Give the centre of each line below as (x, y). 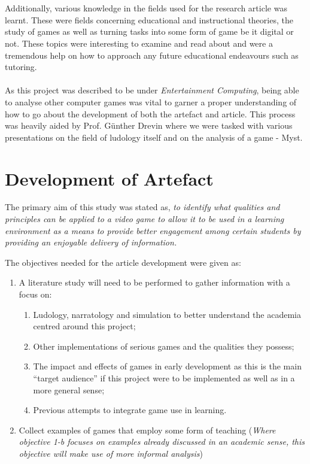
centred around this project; (84, 326)
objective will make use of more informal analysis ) (111, 453)
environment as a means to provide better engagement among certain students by (153, 230)
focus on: (35, 294)
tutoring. (21, 67)
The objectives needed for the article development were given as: (123, 262)
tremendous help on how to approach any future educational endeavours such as (152, 55)
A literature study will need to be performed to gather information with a (154, 282)
